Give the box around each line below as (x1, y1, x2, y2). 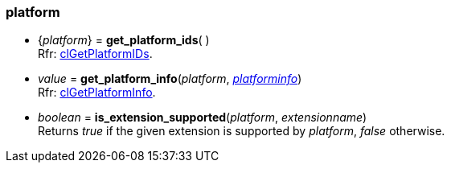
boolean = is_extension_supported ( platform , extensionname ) (38, 110, 367, 125)
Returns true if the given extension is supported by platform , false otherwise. (38, 124, 445, 138)
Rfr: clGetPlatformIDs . (38, 47, 153, 61)
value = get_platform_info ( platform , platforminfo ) (38, 72, 302, 86)
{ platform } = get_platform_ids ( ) (38, 33, 210, 47)
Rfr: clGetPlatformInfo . (38, 85, 156, 100)
